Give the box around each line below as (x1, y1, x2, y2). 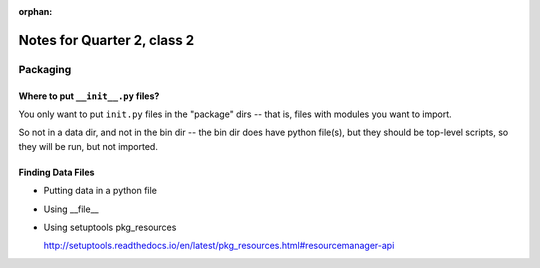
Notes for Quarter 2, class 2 (18, 31, 195, 49)
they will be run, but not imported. (18, 140, 159, 152)
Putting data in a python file (43, 185, 157, 197)
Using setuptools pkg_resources (43, 221, 177, 233)
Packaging (18, 62, 72, 76)
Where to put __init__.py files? (18, 90, 160, 102)
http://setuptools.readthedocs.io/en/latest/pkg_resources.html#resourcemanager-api (43, 240, 395, 252)
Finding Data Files (18, 166, 95, 178)
